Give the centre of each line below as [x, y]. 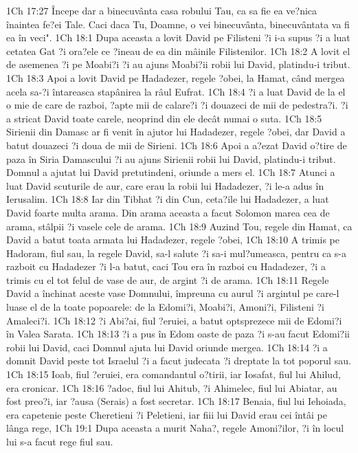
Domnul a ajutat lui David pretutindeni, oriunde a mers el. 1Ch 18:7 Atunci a [171, 172]
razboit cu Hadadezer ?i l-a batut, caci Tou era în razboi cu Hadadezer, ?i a [166, 266]
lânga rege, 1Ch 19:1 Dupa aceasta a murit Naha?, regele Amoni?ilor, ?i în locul [175, 428]
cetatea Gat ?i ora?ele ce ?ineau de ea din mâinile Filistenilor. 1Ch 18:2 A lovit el [178, 51]
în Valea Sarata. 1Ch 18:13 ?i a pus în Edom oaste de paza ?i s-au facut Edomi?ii [178, 334]
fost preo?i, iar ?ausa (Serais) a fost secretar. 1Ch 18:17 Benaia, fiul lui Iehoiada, [176, 401]
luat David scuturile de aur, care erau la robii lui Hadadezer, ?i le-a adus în [165, 185]
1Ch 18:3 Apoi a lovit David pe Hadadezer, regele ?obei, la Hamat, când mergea [176, 77]
